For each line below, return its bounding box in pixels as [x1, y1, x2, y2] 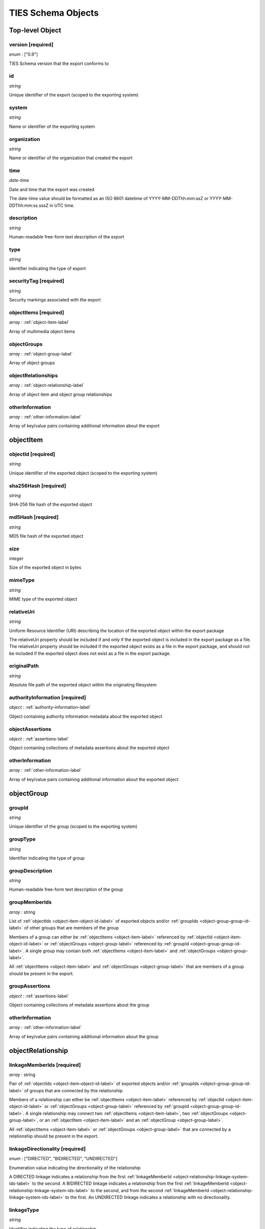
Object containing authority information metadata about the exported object [9, 713, 162, 719]
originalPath [9, 663, 39, 670]
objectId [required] [9, 451, 55, 458]
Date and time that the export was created [9, 186, 95, 192]
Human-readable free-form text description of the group [9, 886, 124, 892]
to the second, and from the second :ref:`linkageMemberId [90, 1187, 210, 1193]
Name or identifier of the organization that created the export [9, 155, 132, 161]
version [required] [9, 41, 53, 48]
